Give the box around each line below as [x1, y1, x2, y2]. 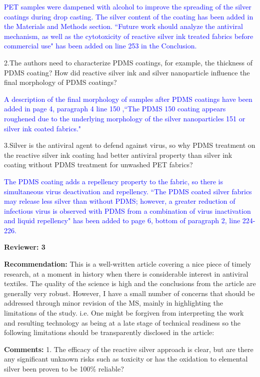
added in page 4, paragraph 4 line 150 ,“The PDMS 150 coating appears [4, 103, 226, 114]
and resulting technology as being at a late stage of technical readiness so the [4, 317, 241, 328]
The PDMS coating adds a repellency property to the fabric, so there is [4, 176, 223, 186]
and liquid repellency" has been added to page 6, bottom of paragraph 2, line [4, 215, 240, 226]
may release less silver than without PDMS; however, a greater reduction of [4, 196, 235, 206]
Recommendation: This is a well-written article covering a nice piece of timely [4, 259, 251, 269]
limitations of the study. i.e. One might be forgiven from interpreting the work [4, 308, 244, 318]
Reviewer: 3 [4, 242, 45, 252]
